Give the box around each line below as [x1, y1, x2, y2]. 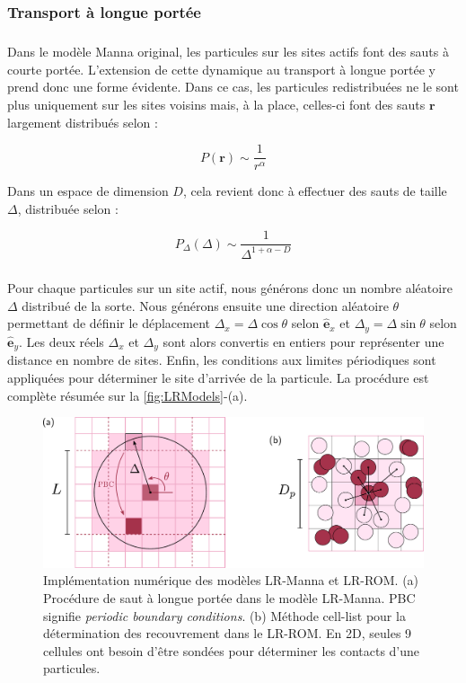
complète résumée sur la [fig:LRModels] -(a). [7, 386, 248, 404]
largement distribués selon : [7, 112, 158, 131]
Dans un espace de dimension [7, 182, 169, 200]
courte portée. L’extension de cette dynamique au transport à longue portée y [7, 59, 435, 78]
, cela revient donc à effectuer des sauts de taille [182, 182, 447, 200]
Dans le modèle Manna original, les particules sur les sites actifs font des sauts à [7, 42, 449, 61]
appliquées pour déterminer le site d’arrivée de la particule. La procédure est [7, 368, 429, 386]
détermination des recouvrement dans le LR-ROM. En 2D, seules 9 [43, 624, 412, 643]
